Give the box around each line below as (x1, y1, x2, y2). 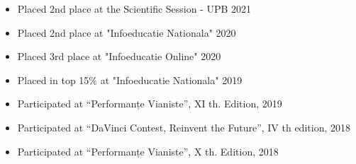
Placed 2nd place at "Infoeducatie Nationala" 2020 (17, 25, 236, 40)
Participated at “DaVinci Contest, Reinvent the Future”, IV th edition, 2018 (17, 119, 350, 134)
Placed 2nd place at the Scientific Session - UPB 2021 (17, 1, 252, 16)
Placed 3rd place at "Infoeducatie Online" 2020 (17, 49, 221, 64)
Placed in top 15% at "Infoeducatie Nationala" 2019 (17, 72, 243, 87)
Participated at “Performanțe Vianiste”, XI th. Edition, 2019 (17, 96, 282, 111)
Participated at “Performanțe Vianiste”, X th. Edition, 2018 (17, 143, 279, 158)
